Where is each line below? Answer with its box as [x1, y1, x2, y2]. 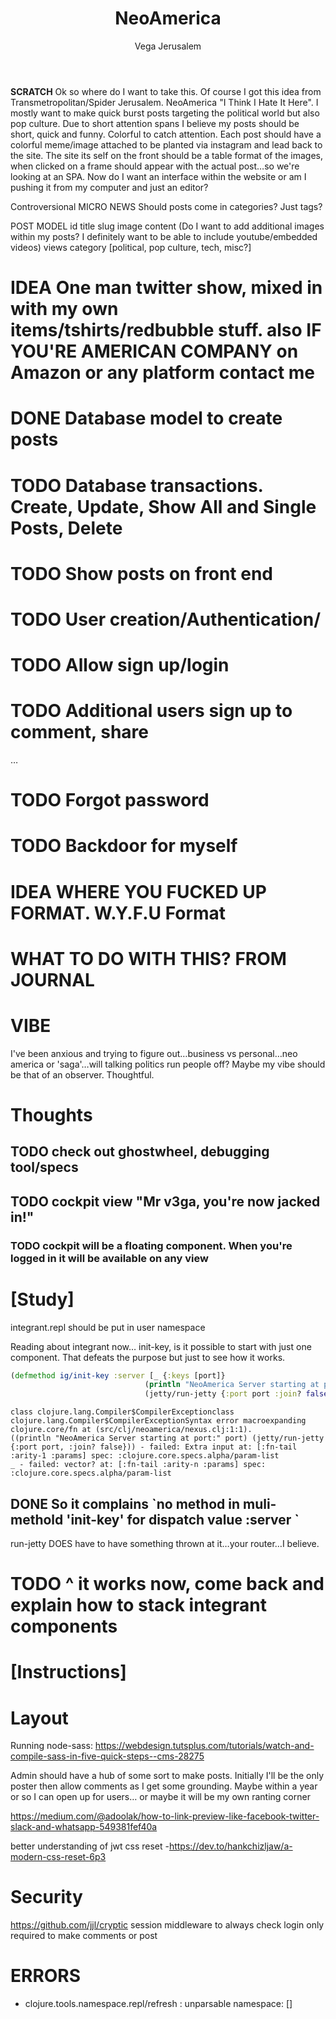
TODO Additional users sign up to [10, 700, 293, 722]
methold [10, 1511, 64, 1528]
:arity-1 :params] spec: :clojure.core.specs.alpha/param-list [10, 1451, 280, 1461]
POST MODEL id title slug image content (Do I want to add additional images [10, 220, 325, 232]
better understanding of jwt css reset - [10, 1840, 170, 1852]
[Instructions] [10, 1661, 127, 1684]
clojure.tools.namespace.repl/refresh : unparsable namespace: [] [24, 1998, 293, 2010]
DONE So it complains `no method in [10, 1495, 240, 1512]
